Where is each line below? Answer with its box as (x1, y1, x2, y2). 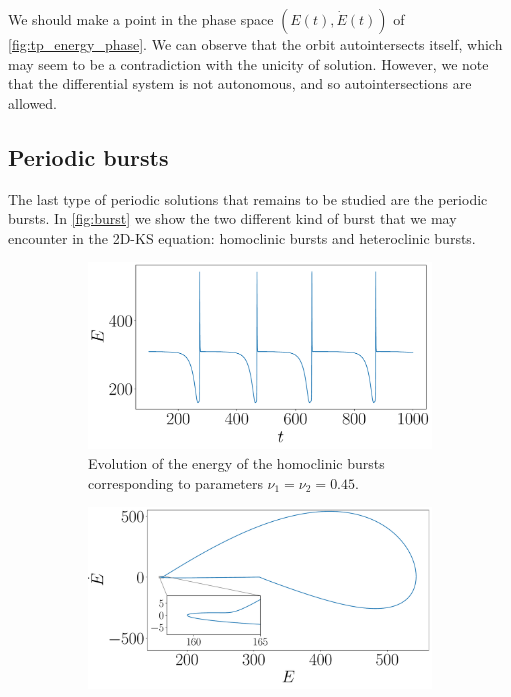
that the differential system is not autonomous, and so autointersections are (8, 73, 472, 94)
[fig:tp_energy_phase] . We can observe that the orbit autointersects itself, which (8, 34, 503, 54)
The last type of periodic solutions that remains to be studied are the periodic (8, 188, 488, 209)
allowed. (8, 92, 57, 113)
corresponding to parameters (88, 472, 263, 493)
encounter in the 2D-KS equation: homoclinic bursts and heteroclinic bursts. (8, 227, 476, 248)
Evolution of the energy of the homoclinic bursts (88, 453, 385, 474)
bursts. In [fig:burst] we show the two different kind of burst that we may (8, 208, 457, 229)
